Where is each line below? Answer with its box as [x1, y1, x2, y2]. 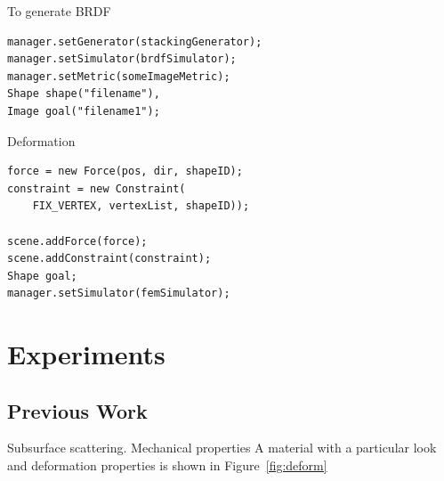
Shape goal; [7, 269, 77, 282]
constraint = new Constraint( [7, 182, 186, 195]
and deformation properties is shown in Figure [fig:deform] [7, 456, 327, 475]
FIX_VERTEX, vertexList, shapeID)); [32, 200, 250, 213]
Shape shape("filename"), [7, 87, 160, 101]
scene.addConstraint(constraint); [7, 252, 212, 265]
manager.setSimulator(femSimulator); [7, 287, 230, 300]
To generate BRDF [7, 2, 111, 20]
